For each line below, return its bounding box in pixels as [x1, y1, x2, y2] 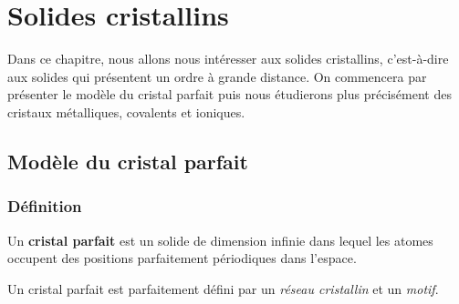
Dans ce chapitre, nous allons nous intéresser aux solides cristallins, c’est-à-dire [7, 49, 449, 68]
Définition [7, 195, 82, 218]
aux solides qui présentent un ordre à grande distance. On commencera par [7, 66, 427, 86]
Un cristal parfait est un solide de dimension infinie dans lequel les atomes [7, 230, 433, 249]
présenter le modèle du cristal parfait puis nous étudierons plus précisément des [7, 85, 452, 104]
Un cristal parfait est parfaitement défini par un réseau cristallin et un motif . [7, 279, 439, 298]
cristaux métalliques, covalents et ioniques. [7, 102, 245, 121]
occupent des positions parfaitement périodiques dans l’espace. [7, 248, 357, 268]
